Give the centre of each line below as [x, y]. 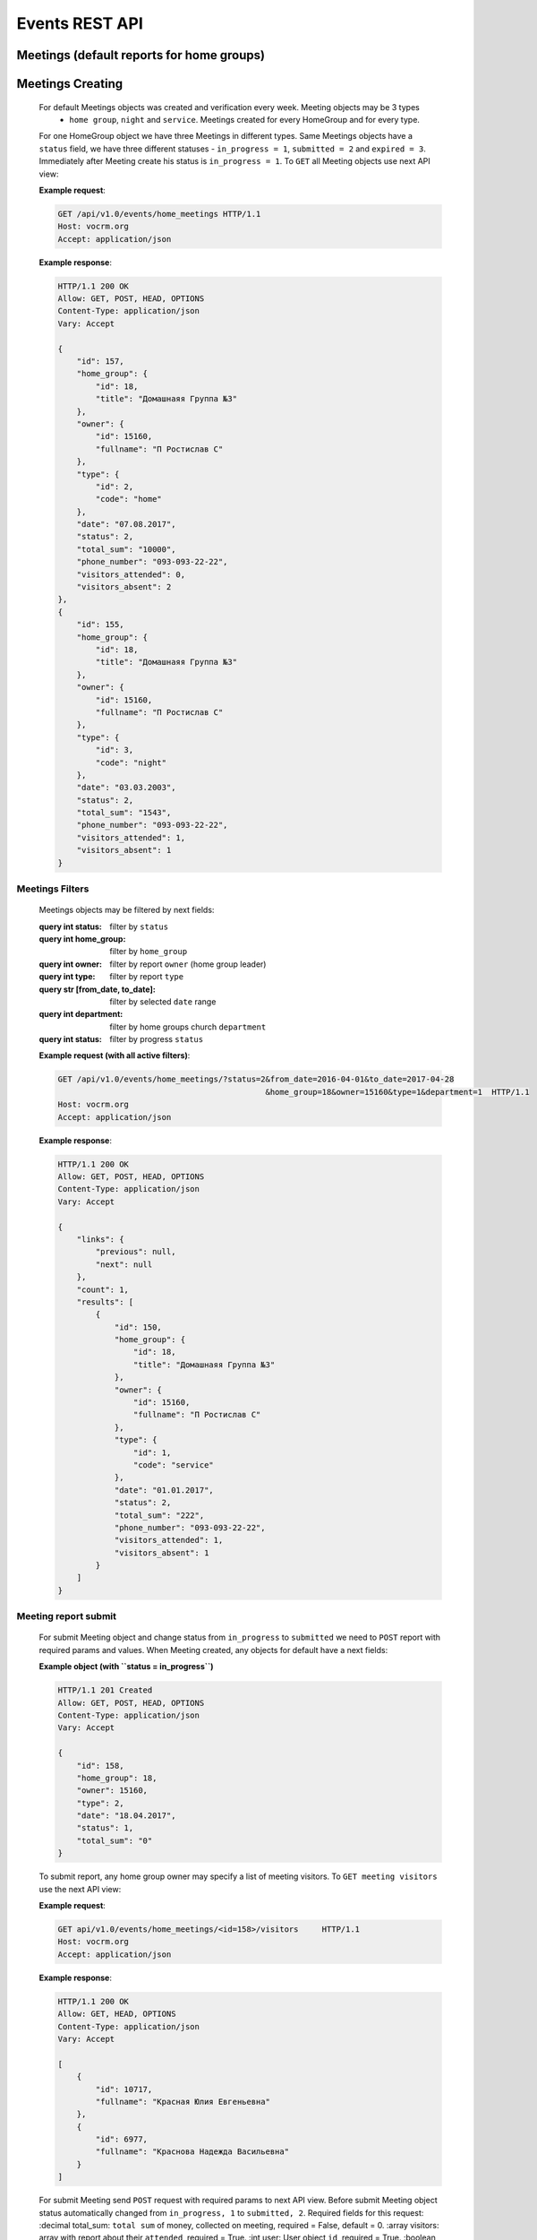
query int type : [67, 977]
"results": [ [105, 1302]
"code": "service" [173, 1465]
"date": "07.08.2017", [126, 525]
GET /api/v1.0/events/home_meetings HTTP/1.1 [159, 214]
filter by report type [146, 977]
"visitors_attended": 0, [131, 574]
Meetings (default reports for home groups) [141, 55]
